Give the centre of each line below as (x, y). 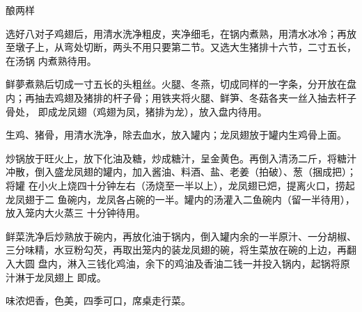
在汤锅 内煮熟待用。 (51, 60)
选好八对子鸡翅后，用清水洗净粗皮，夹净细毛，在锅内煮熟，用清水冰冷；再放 (181, 33)
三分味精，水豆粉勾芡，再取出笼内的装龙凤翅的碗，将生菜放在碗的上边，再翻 (181, 250)
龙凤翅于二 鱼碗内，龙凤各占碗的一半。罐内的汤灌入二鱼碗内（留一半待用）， (180, 199)
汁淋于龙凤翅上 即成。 (56, 277)
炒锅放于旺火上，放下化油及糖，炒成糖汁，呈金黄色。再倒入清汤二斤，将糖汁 (181, 158)
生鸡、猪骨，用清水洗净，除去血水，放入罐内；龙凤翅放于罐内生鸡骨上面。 (176, 135)
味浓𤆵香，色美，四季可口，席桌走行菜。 (98, 301)
